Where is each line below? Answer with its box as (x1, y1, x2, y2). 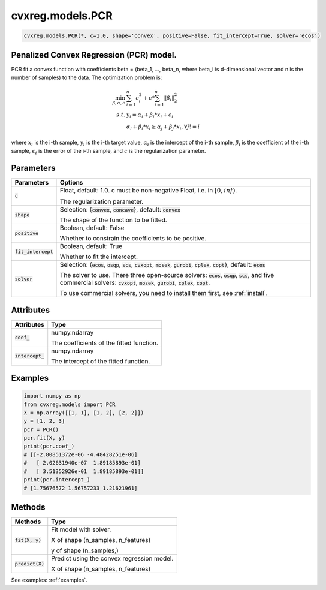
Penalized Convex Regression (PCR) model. (11, 50, 177, 60)
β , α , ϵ (112, 100, 126, 106)
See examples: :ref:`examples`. (11, 576, 87, 584)
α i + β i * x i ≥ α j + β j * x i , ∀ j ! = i (126, 123, 200, 131)
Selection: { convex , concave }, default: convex (59, 206, 181, 214)
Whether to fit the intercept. (59, 252, 138, 261)
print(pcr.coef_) (23, 442, 75, 450)
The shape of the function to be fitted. (59, 216, 167, 224)
